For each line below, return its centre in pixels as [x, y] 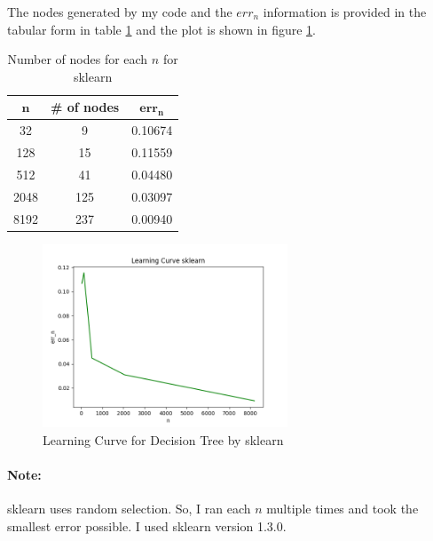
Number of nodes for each [78, 59]
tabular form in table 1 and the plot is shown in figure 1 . [161, 29]
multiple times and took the [342, 509]
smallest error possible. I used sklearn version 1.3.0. [147, 525]
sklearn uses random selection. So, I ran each [129, 509]
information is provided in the [345, 12]
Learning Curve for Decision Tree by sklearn [163, 439]
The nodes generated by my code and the [120, 12]
